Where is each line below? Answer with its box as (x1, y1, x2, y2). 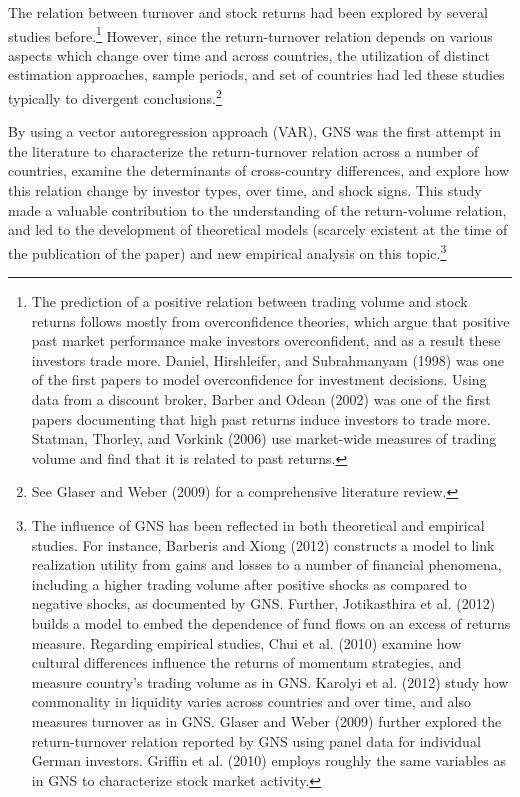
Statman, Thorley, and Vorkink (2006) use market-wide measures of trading (31, 428, 497, 449)
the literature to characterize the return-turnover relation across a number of (8, 140, 479, 161)
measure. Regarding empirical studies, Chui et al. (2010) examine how (31, 632, 462, 653)
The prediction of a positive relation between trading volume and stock (31, 291, 468, 312)
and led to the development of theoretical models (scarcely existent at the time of (8, 219, 508, 240)
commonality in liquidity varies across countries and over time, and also (31, 691, 471, 712)
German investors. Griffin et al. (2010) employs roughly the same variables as (31, 750, 506, 771)
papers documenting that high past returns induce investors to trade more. (31, 408, 491, 429)
